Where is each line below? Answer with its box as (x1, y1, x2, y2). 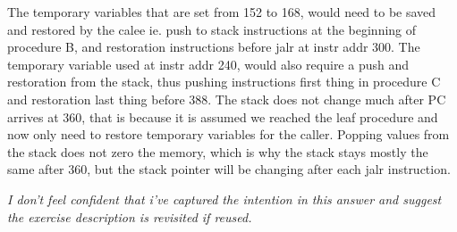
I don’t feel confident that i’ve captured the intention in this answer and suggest (7, 189, 442, 208)
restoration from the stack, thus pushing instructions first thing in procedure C (7, 72, 441, 91)
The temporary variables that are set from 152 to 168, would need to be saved (7, 3, 436, 21)
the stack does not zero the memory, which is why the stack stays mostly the (7, 142, 428, 161)
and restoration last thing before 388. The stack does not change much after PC (7, 89, 446, 108)
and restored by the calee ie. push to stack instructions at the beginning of (7, 20, 417, 38)
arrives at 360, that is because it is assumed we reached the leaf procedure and (7, 107, 438, 126)
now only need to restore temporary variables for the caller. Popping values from (7, 125, 450, 144)
